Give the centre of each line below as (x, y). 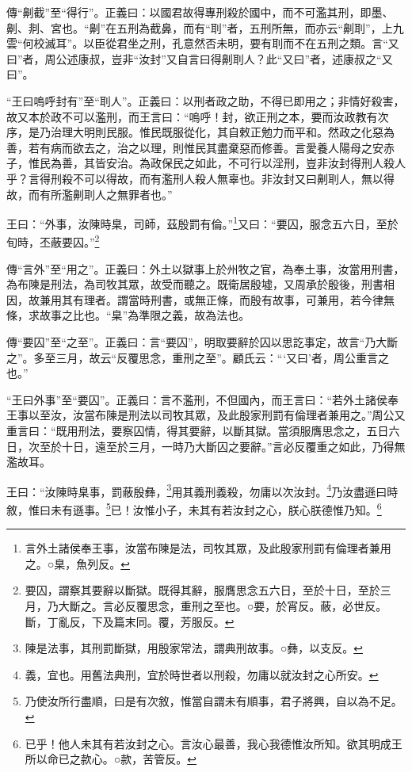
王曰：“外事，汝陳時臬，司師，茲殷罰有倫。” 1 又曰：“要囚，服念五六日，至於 (202, 222)
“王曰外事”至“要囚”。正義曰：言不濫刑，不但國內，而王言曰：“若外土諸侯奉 (203, 399)
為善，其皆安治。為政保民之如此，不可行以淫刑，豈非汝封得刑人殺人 (228, 163)
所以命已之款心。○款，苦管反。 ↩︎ (111, 759)
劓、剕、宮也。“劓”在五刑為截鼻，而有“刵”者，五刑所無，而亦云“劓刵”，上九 (205, 27)
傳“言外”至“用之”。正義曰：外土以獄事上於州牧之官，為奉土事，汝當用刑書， (206, 268)
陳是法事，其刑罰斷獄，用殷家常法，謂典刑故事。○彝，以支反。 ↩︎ (194, 648)
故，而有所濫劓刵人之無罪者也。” (90, 194)
